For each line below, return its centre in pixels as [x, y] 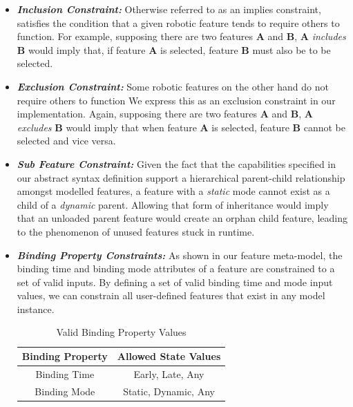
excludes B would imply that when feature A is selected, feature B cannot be [181, 127]
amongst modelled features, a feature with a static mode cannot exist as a [173, 191]
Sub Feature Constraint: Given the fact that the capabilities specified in [176, 163]
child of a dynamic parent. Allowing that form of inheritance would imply [173, 204]
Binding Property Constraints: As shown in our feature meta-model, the [180, 255]
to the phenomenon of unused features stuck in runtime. [136, 231]
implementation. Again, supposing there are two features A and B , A [165, 114]
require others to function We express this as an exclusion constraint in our [176, 100]
